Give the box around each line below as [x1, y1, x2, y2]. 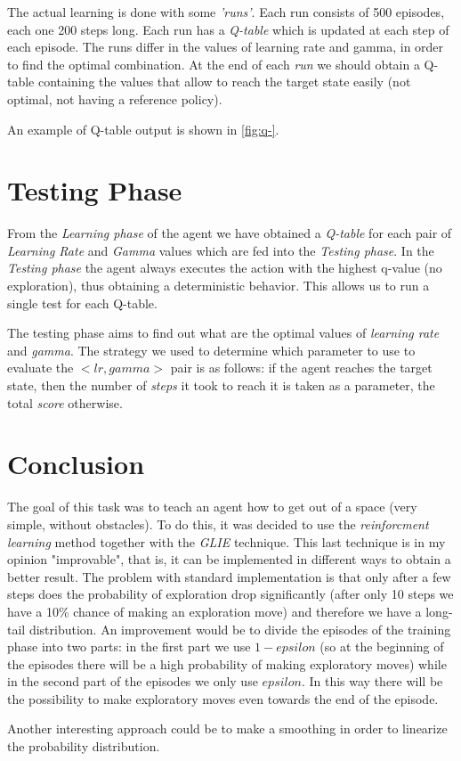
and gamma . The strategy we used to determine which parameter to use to [7, 340, 416, 359]
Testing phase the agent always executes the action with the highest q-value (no [7, 258, 442, 277]
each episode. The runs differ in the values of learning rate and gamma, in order [7, 37, 444, 56]
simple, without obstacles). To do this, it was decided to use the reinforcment [7, 514, 429, 533]
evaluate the [7, 358, 74, 377]
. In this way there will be [301, 672, 443, 691]
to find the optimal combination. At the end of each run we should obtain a [7, 54, 420, 73]
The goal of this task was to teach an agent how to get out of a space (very [7, 497, 417, 516]
